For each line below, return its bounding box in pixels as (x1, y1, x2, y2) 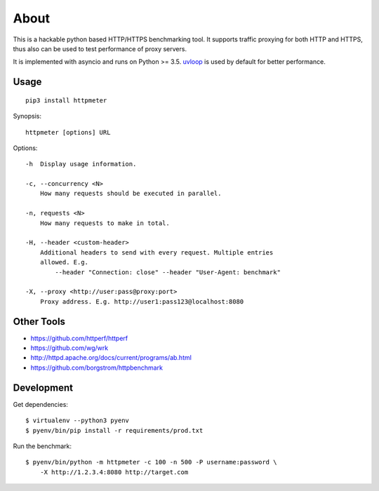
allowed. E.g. (39, 258, 89, 267)
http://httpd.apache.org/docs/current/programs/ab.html (30, 354, 192, 362)
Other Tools (13, 316, 66, 328)
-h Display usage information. (25, 160, 137, 168)
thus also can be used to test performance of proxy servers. (13, 44, 187, 53)
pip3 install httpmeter (25, 96, 107, 105)
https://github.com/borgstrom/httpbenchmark (30, 363, 163, 372)
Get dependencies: (13, 400, 68, 408)
